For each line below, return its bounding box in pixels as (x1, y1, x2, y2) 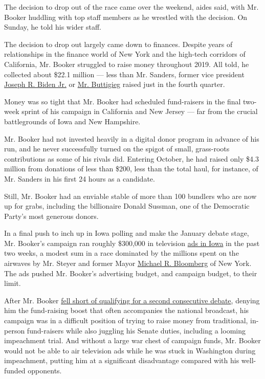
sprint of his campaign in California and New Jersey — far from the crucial (21, 106, 258, 117)
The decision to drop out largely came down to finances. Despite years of (4, 38, 233, 49)
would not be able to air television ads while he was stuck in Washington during (4, 345, 256, 355)
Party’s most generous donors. (4, 210, 99, 221)
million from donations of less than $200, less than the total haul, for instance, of (4, 163, 258, 174)
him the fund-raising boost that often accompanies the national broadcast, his (4, 305, 249, 316)
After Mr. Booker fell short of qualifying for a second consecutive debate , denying (4, 295, 260, 305)
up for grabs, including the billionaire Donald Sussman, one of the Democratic (4, 200, 250, 211)
